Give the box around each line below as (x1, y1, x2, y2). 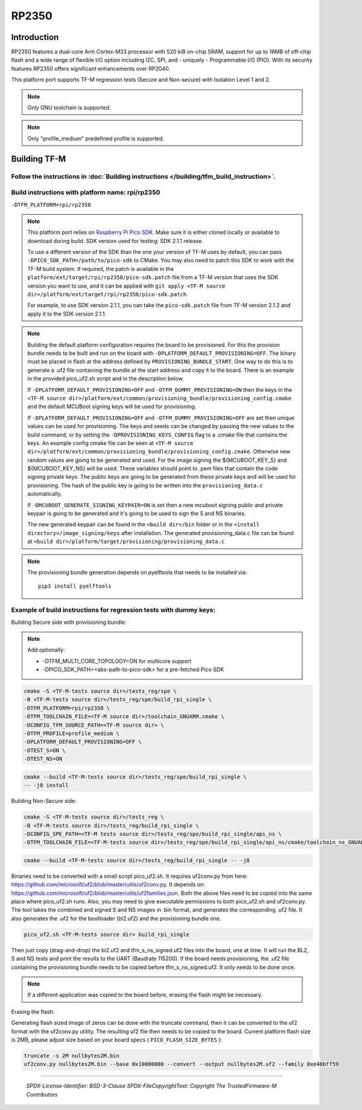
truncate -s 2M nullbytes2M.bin (24, 1052, 120, 1059)
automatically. (27, 490, 63, 498)
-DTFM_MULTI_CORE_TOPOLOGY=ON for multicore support (42, 657, 192, 664)
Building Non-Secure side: (11, 797, 77, 805)
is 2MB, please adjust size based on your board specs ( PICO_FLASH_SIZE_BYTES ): (11, 1036, 223, 1043)
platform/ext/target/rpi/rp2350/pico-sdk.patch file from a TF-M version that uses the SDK (27, 274, 279, 281)
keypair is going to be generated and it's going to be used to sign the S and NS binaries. (27, 510, 246, 517)
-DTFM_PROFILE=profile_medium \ (24, 730, 120, 737)
